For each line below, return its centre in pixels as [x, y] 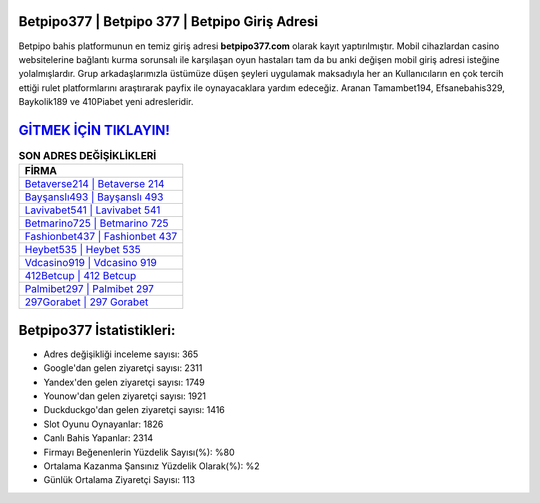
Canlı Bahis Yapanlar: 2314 [98, 438]
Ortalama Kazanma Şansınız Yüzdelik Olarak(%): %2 [151, 466]
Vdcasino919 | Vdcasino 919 [90, 263]
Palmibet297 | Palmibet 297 [89, 289]
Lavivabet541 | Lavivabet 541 [92, 210]
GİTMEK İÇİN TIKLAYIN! [94, 130]
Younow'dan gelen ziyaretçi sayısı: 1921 [125, 396]
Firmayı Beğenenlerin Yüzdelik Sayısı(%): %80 [139, 452]
